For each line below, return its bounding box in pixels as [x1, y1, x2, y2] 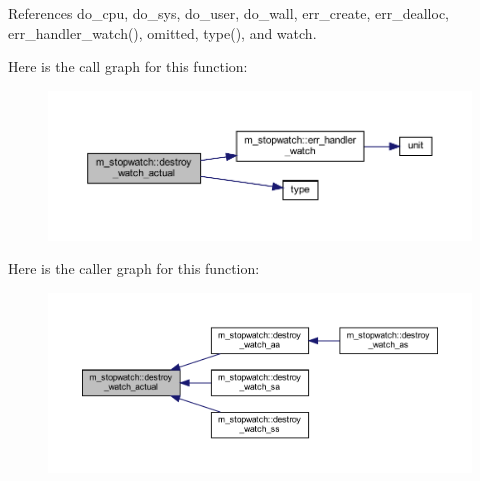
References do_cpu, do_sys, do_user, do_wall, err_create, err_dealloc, [8, 3, 449, 23]
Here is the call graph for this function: [8, 56, 248, 77]
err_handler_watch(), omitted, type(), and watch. [8, 22, 317, 43]
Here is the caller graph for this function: [8, 258, 260, 279]
